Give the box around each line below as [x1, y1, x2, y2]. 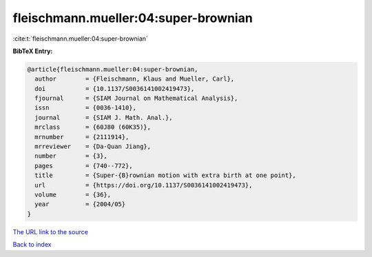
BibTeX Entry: [12, 47, 53, 55]
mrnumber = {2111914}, [34, 133, 130, 141]
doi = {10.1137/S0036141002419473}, [34, 85, 195, 92]
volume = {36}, [34, 191, 112, 198]
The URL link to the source [12, 227, 89, 236]
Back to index [12, 240, 52, 249]
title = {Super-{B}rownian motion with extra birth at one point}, [34, 172, 296, 179]
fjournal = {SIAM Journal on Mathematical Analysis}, [34, 94, 238, 103]
